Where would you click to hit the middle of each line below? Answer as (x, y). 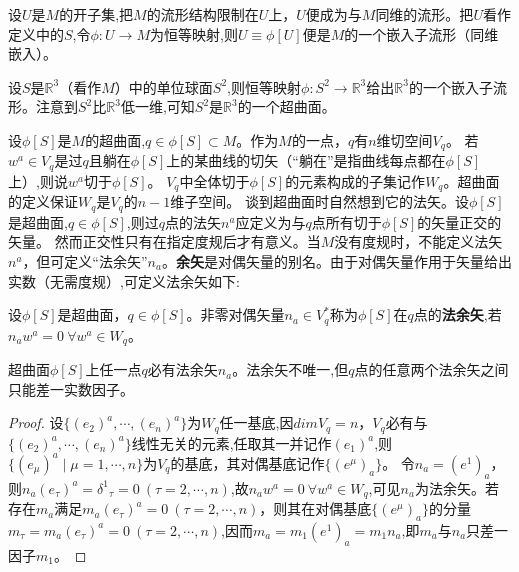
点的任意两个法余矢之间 (431, 369)
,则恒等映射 (264, 86)
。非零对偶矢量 (235, 314)
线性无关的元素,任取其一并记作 (231, 442)
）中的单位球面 (163, 86)
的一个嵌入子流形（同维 (421, 33)
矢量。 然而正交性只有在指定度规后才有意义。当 (164, 241)
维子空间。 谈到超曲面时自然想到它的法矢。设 (319, 201)
